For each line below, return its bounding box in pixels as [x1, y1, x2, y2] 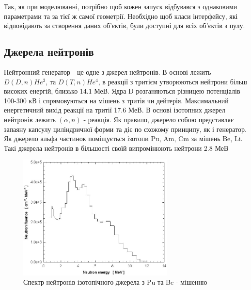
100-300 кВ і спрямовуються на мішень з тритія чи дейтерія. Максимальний [4, 95, 229, 105]
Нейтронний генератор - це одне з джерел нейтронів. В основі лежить [4, 66, 211, 77]
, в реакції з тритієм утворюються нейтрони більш [98, 76, 247, 86]
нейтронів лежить [4, 114, 56, 124]
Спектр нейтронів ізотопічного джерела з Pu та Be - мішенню [23, 277, 207, 287]
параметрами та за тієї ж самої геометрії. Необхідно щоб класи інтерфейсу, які [4, 11, 238, 21]
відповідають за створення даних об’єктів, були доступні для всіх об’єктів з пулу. [4, 20, 245, 31]
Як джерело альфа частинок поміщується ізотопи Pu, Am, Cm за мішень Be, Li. [4, 133, 243, 144]
